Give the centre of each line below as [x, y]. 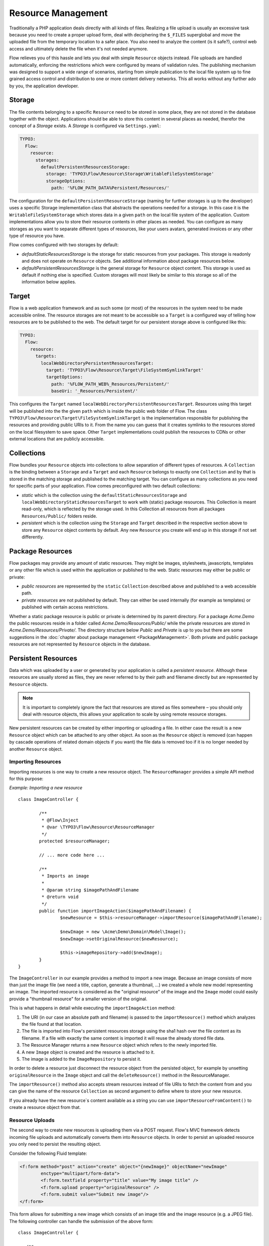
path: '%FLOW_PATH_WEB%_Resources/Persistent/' [110, 384]
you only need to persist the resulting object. [55, 1144]
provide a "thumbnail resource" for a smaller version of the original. [78, 999]
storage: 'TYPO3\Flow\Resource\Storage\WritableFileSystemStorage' [130, 174]
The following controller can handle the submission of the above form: [81, 1221]
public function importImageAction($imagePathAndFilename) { [115, 911]
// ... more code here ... [72, 855]
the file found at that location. [52, 1024]
